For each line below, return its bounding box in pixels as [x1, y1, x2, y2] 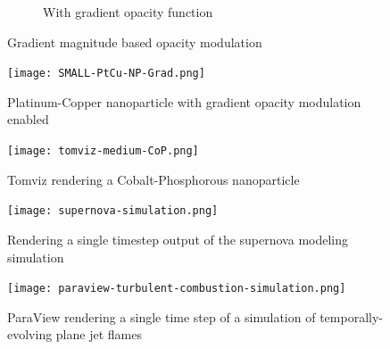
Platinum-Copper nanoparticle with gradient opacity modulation [7, 92, 361, 111]
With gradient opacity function [43, 3, 213, 21]
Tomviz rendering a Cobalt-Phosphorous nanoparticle [7, 170, 300, 188]
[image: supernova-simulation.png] [7, 204, 219, 218]
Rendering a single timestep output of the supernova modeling [7, 229, 349, 248]
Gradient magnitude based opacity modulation [7, 32, 262, 51]
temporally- [319, 307, 383, 326]
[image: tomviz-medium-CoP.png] [7, 145, 199, 158]
